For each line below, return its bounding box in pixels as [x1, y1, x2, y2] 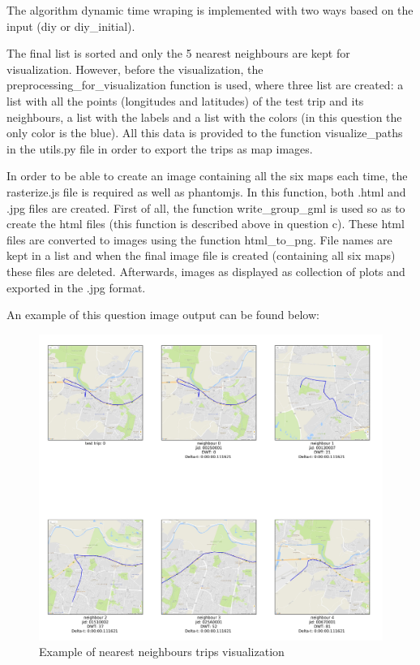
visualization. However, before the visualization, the [6, 60, 264, 77]
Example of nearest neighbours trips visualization [39, 643, 285, 660]
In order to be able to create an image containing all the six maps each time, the [6, 167, 408, 184]
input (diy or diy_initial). [6, 17, 135, 34]
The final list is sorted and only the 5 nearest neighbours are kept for [6, 45, 350, 62]
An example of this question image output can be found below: [6, 306, 319, 323]
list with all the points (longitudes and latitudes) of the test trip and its [6, 92, 364, 109]
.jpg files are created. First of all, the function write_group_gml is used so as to [6, 199, 405, 216]
